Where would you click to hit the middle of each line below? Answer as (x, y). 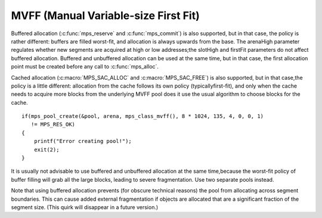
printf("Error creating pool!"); (83, 141)
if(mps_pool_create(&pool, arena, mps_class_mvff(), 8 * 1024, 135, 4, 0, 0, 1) (143, 116)
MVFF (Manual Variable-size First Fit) (105, 15)
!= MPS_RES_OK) (53, 124)
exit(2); (47, 150)
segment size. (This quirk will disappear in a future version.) (85, 207)
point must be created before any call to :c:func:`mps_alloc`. (85, 67)
